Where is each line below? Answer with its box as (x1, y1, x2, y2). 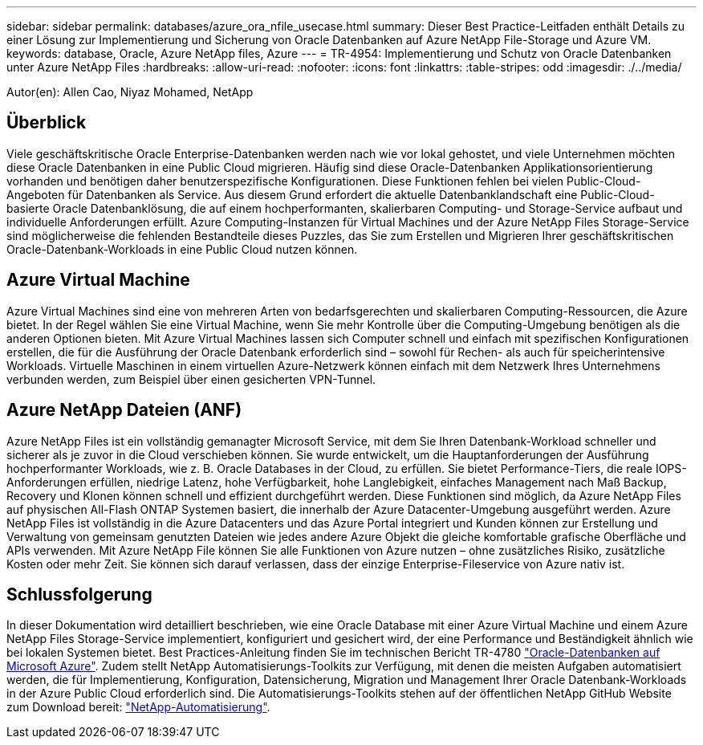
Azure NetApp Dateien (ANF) (6, 400, 242, 421)
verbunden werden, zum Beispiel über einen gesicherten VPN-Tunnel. (6, 372, 376, 386)
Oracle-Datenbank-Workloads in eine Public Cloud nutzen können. (6, 242, 358, 256)
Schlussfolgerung (6, 584, 152, 605)
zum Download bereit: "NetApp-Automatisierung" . (6, 700, 270, 714)
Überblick (6, 112, 87, 133)
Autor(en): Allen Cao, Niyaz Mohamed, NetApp (6, 85, 254, 99)
